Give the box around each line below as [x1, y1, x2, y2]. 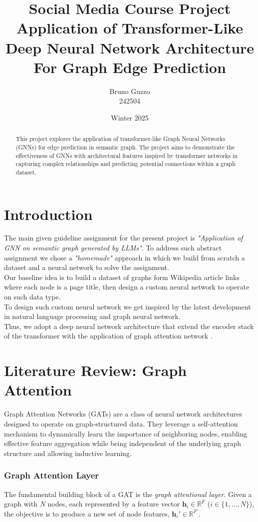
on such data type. [4, 291, 61, 302]
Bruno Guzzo [109, 85, 150, 96]
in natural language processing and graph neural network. [4, 311, 181, 321]
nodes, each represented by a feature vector [47, 498, 180, 509]
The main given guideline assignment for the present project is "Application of [4, 232, 243, 243]
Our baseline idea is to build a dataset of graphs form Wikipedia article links [4, 271, 240, 282]
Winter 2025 [111, 112, 149, 122]
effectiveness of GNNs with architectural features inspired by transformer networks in [15, 151, 238, 159]
